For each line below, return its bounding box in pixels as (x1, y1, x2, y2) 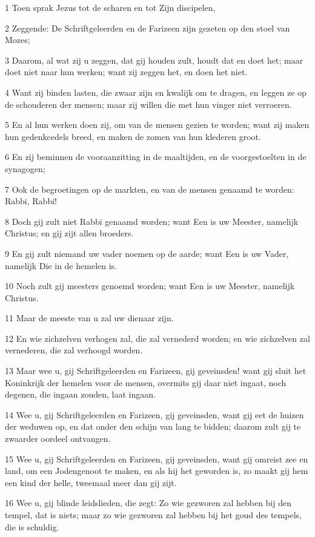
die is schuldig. (5, 520, 59, 533)
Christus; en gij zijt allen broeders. (5, 227, 134, 239)
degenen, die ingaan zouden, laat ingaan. (5, 388, 156, 401)
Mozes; (5, 33, 30, 46)
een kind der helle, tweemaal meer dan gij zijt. (5, 476, 177, 489)
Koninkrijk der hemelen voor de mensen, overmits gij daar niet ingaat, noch (5, 376, 287, 389)
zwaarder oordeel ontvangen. (5, 432, 111, 445)
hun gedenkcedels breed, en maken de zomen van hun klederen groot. (5, 130, 261, 142)
